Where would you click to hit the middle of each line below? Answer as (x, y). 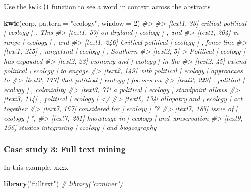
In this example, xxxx (36, 167)
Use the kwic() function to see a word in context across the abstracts (107, 6)
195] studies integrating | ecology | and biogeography (80, 127)
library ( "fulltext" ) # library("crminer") (63, 183)
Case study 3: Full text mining (65, 149)
